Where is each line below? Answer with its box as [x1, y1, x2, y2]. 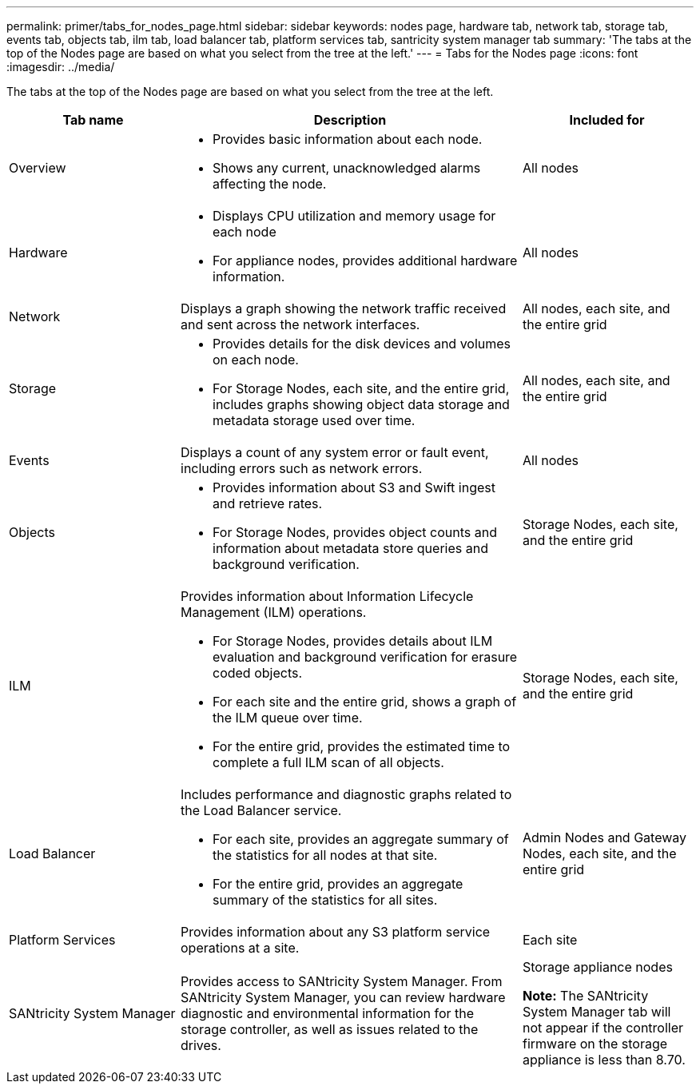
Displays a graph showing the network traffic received [181, 300, 507, 316]
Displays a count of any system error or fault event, [181, 444, 489, 460]
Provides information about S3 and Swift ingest [213, 479, 495, 495]
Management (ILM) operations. [181, 604, 367, 620]
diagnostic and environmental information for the [181, 1005, 475, 1021]
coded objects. [213, 665, 303, 681]
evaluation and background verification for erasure [213, 649, 518, 665]
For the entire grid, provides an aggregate [213, 876, 463, 892]
